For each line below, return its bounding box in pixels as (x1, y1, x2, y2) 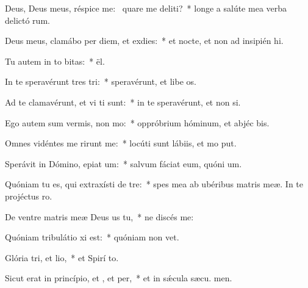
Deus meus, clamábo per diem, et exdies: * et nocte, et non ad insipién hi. (5, 34, 284, 47)
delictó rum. (5, 13, 50, 26)
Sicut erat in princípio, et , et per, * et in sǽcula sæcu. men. (5, 272, 232, 284)
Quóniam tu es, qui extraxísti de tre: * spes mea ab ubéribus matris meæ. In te (5, 178, 304, 190)
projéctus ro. (5, 189, 52, 202)
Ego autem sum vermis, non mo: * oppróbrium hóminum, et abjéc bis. (5, 116, 270, 129)
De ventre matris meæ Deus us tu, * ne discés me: (5, 210, 194, 223)
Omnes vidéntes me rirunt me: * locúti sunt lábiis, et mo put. (5, 137, 237, 149)
